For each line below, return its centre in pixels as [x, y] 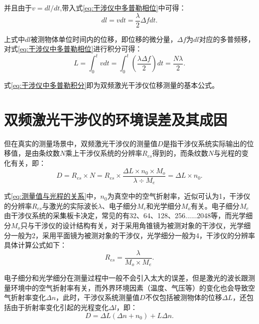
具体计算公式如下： [35, 245]
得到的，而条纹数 [180, 153]
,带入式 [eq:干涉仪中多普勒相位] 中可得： [123, 7]
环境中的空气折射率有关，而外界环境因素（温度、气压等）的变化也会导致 [129, 287]
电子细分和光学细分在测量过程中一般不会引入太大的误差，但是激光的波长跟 [126, 278]
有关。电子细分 [215, 205]
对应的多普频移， [227, 39]
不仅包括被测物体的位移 [184, 297]
